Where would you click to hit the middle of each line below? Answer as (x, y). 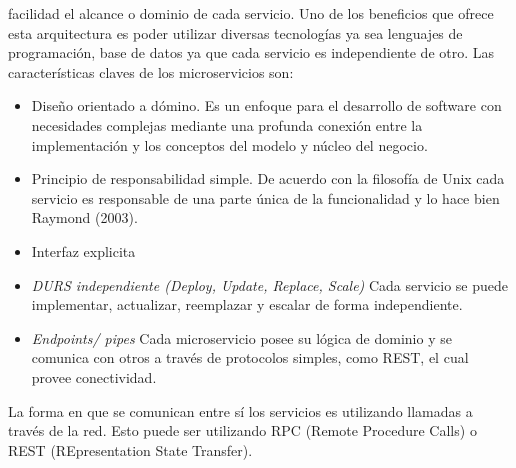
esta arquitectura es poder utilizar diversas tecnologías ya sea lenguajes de (235, 32)
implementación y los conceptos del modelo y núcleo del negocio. (229, 144)
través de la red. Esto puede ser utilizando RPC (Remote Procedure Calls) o (242, 430)
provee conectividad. (94, 376)
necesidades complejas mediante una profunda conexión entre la (227, 124)
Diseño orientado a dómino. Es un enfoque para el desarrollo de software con (266, 105)
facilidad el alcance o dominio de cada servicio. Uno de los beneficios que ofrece (251, 13)
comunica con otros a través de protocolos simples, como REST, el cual (250, 357)
